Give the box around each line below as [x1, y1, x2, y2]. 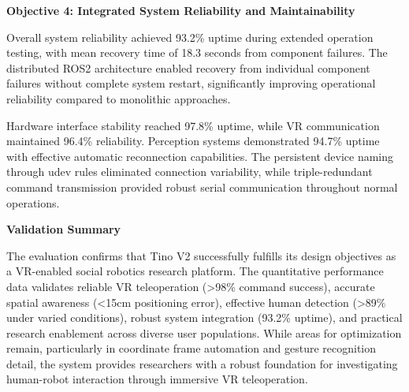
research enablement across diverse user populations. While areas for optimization [6, 324, 402, 341]
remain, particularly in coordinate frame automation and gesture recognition [6, 340, 377, 357]
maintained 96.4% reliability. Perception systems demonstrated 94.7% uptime [6, 133, 380, 149]
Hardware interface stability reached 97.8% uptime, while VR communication [6, 117, 380, 133]
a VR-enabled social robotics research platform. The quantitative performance [6, 263, 384, 279]
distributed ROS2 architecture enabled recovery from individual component [6, 59, 370, 76]
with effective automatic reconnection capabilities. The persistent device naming [6, 147, 394, 164]
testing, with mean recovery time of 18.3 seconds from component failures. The [6, 44, 388, 61]
